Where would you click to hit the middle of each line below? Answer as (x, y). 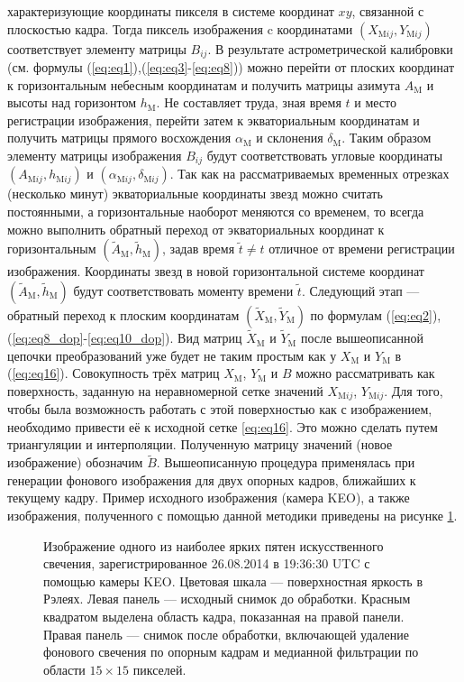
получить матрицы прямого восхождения (119, 138)
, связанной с (388, 11)
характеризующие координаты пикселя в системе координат (171, 11)
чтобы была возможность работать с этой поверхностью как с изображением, (220, 409)
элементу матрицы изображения (95, 156)
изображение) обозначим (75, 462)
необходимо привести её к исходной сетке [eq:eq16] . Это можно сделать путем (223, 426)
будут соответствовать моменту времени (183, 290)
